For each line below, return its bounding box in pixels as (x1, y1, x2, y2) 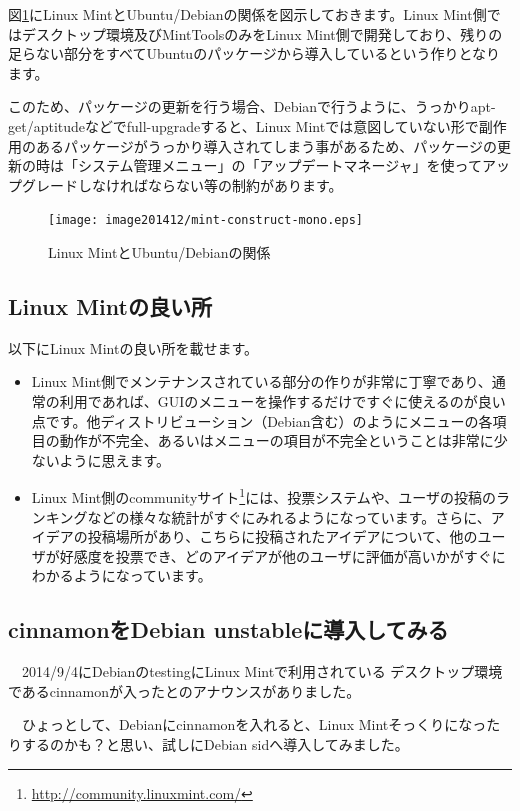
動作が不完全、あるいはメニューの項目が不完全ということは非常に (59, 430, 494, 451)
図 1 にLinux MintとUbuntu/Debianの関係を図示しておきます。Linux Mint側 (8, 4, 487, 24)
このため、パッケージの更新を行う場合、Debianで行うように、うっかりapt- (8, 96, 496, 117)
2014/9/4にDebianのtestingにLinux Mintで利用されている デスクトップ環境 (21, 661, 503, 682)
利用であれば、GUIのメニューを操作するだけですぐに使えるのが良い (59, 390, 506, 411)
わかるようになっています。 (31, 565, 212, 586)
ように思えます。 (59, 449, 171, 470)
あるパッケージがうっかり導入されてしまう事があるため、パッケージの (35, 135, 498, 156)
